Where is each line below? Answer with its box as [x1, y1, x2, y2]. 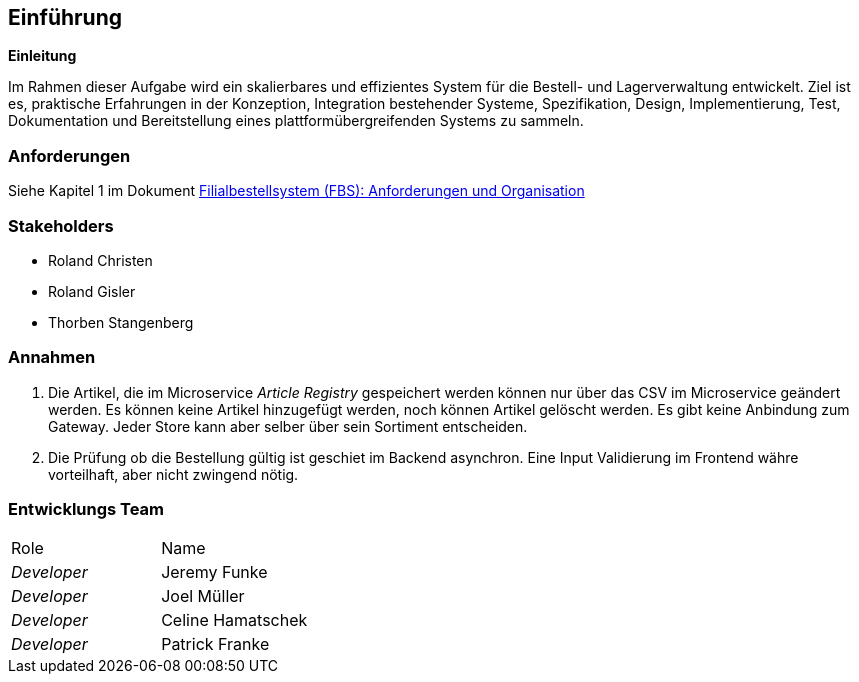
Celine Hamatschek [161, 610, 308, 631]
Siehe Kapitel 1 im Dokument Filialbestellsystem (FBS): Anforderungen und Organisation [8, 182, 585, 200]
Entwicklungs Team [8, 499, 165, 520]
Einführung [8, 5, 122, 30]
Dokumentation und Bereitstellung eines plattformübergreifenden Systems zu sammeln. [8, 112, 584, 130]
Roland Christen [48, 251, 153, 269]
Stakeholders [8, 215, 114, 236]
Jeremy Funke [161, 562, 268, 583]
